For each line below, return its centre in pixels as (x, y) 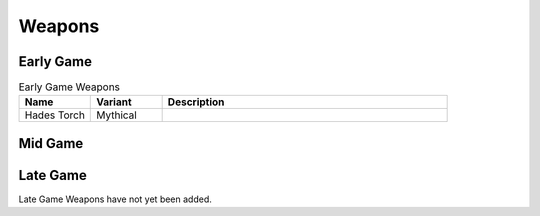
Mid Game (51, 143)
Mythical (116, 115)
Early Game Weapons (69, 87)
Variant (114, 102)
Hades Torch (54, 115)
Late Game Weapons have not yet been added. (115, 199)
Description (196, 102)
